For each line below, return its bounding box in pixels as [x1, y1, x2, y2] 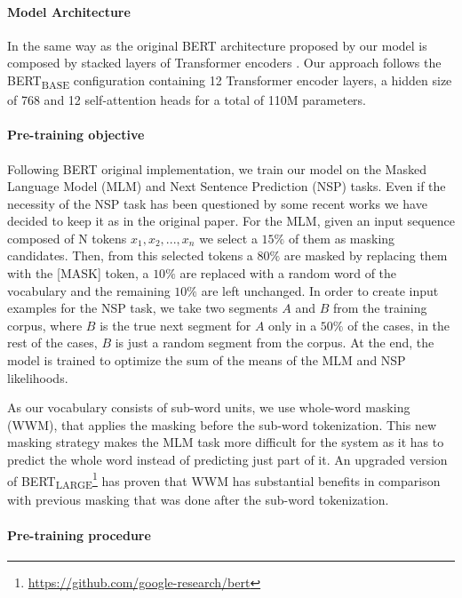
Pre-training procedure [7, 525, 151, 544]
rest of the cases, [7, 333, 98, 352]
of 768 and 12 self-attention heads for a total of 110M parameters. [7, 91, 367, 109]
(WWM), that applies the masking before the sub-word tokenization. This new [7, 415, 437, 434]
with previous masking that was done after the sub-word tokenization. [7, 490, 389, 509]
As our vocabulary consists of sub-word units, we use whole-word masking [7, 398, 410, 417]
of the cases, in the [347, 315, 450, 334]
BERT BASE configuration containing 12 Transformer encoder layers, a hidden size [7, 70, 452, 92]
